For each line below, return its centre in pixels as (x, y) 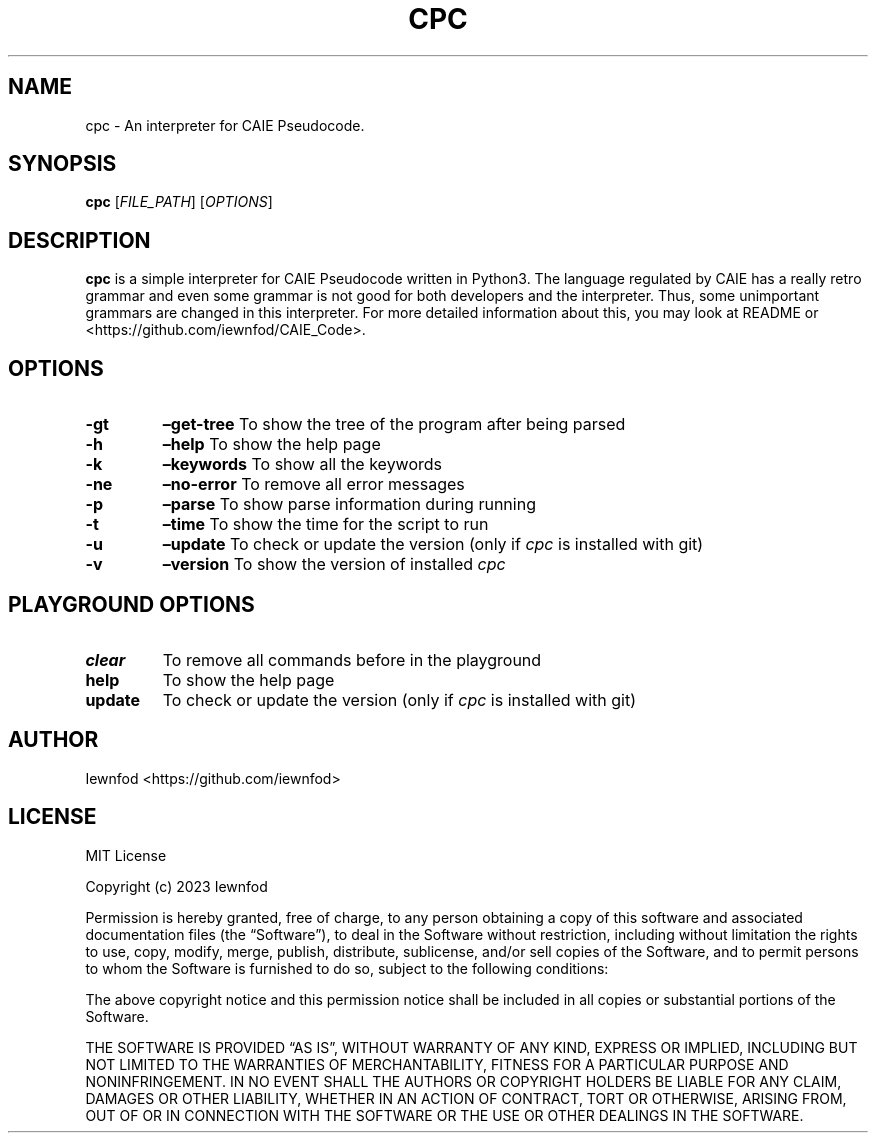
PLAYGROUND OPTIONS (131, 604)
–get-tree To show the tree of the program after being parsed (394, 424)
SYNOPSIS (62, 164)
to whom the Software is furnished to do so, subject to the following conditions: (347, 968)
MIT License (126, 855)
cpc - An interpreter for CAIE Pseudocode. (225, 125)
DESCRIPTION (79, 240)
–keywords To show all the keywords (302, 464)
